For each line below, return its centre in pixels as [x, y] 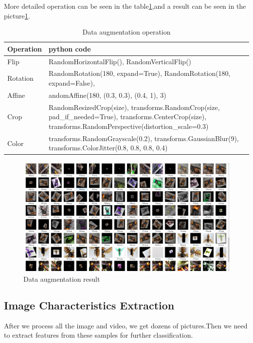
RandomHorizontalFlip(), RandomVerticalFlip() [120, 61]
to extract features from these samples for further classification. [99, 335]
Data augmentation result [62, 279]
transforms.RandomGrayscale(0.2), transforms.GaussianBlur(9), [144, 138]
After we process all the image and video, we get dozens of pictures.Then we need [126, 325]
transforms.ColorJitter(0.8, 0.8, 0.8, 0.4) [108, 148]
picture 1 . [17, 15]
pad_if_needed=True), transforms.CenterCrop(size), [128, 117]
